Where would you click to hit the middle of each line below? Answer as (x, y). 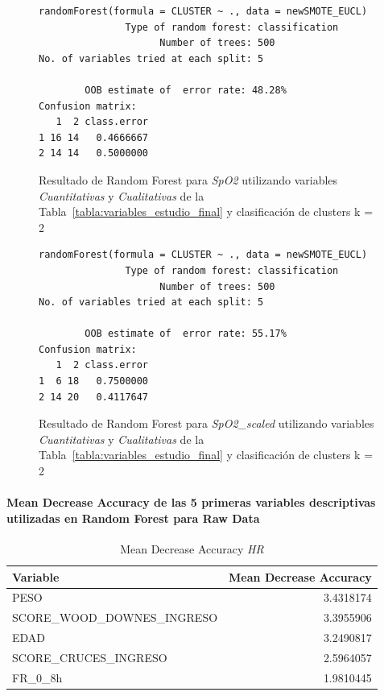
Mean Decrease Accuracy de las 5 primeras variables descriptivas (191, 502)
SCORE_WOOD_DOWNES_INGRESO (115, 617)
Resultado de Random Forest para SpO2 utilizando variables (188, 179)
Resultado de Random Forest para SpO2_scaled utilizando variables (206, 423)
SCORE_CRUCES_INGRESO (90, 657)
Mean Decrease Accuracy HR (192, 549)
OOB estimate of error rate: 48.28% (186, 90)
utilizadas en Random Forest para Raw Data (133, 518)
